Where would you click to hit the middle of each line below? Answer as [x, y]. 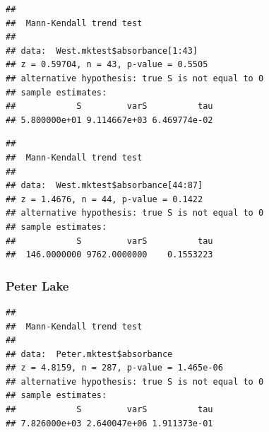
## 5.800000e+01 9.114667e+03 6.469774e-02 [109, 120]
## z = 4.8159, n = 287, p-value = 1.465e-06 [114, 368]
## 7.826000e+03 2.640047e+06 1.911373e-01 [109, 423]
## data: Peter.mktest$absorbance [89, 354]
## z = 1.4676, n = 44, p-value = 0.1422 [104, 199]
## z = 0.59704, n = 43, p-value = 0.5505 [107, 65]
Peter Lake [37, 285]
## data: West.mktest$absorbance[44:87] [104, 186]
